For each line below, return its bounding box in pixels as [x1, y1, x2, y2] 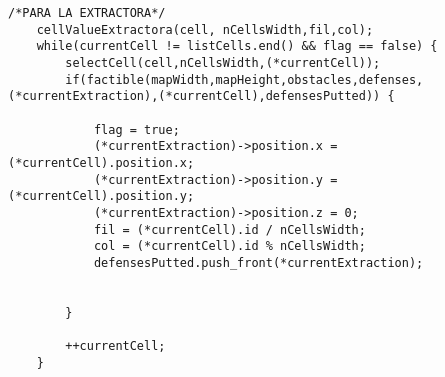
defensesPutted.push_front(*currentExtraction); [93, 255, 424, 270]
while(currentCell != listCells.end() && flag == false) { [36, 39, 438, 54]
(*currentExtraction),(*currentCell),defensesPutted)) [8, 89, 381, 104]
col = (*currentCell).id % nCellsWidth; [93, 239, 366, 254]
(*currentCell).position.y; [8, 189, 195, 204]
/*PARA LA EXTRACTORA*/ [8, 6, 166, 20]
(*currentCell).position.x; [8, 155, 195, 170]
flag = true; [93, 122, 180, 137]
